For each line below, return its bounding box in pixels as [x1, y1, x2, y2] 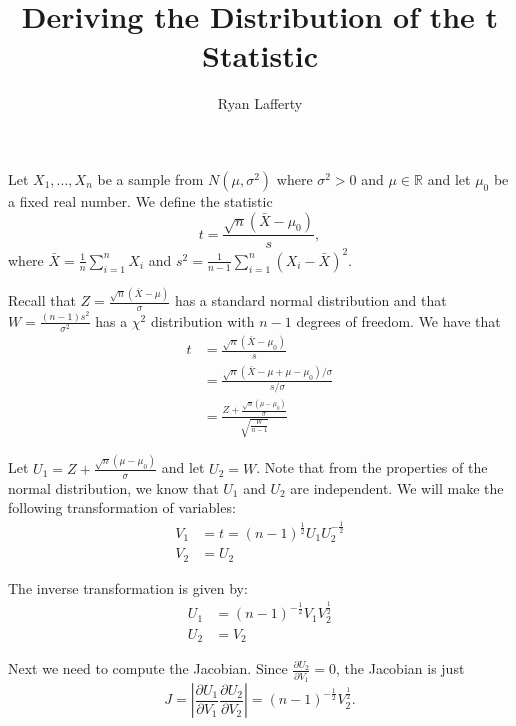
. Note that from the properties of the [256, 457, 488, 478]
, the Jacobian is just [336, 658, 465, 679]
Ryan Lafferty [217, 93, 303, 114]
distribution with [150, 310, 255, 331]
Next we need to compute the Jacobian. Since [8, 658, 288, 679]
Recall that [8, 290, 76, 311]
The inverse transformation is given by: [8, 577, 248, 598]
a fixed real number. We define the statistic [8, 190, 273, 211]
